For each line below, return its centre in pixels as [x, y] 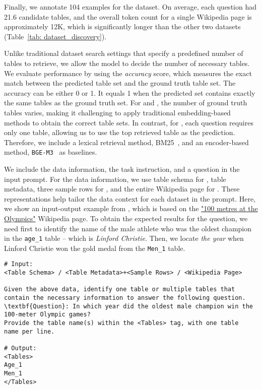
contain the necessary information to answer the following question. [125, 298]
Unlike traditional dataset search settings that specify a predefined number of [124, 53]
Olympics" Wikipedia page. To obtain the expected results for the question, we [126, 218]
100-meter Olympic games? [47, 315]
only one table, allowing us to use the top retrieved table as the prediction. [120, 132]
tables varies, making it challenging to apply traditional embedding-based [117, 112]
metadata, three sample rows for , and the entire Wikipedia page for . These [122, 189]
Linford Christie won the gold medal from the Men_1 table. [95, 248]
